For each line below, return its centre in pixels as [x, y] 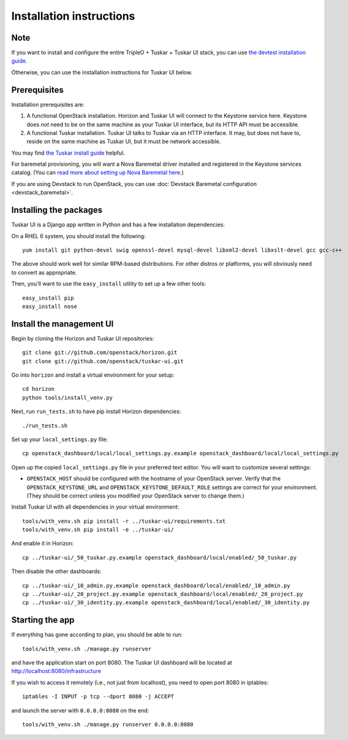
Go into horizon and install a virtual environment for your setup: [93, 375]
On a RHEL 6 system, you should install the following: [79, 236]
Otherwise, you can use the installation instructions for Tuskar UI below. [102, 72]
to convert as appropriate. [44, 272]
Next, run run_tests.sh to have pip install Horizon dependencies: [96, 412]
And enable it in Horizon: [43, 544]
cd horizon [39, 389]
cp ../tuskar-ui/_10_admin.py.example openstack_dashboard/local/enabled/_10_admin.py [156, 585]
